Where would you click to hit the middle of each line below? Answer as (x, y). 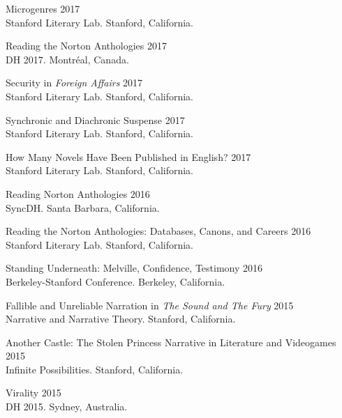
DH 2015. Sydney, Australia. (67, 407)
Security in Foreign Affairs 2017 (74, 83)
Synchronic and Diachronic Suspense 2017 (95, 119)
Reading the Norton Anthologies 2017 (86, 46)
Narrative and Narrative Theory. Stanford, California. (121, 319)
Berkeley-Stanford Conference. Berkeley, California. (116, 281)
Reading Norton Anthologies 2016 (78, 193)
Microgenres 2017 (43, 8)
